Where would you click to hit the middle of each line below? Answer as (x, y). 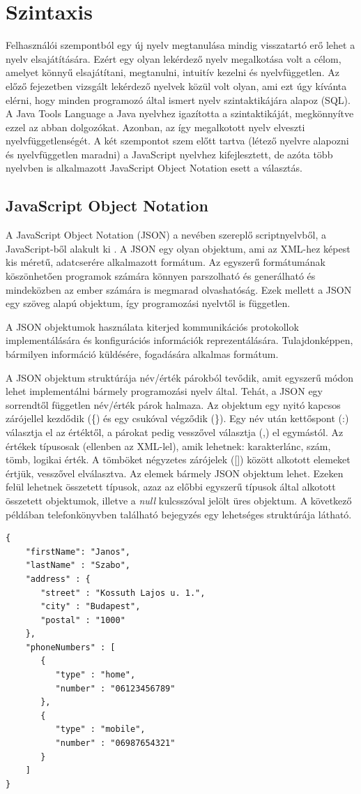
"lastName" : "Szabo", (78, 565)
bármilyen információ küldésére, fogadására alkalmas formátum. (142, 354)
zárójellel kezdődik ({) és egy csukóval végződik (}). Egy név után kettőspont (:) (177, 418)
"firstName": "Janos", (78, 552)
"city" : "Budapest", (91, 607)
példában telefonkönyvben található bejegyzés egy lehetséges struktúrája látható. (179, 514)
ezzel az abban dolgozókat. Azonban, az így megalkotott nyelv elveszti (155, 127)
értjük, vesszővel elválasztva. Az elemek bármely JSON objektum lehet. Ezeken (175, 473)
